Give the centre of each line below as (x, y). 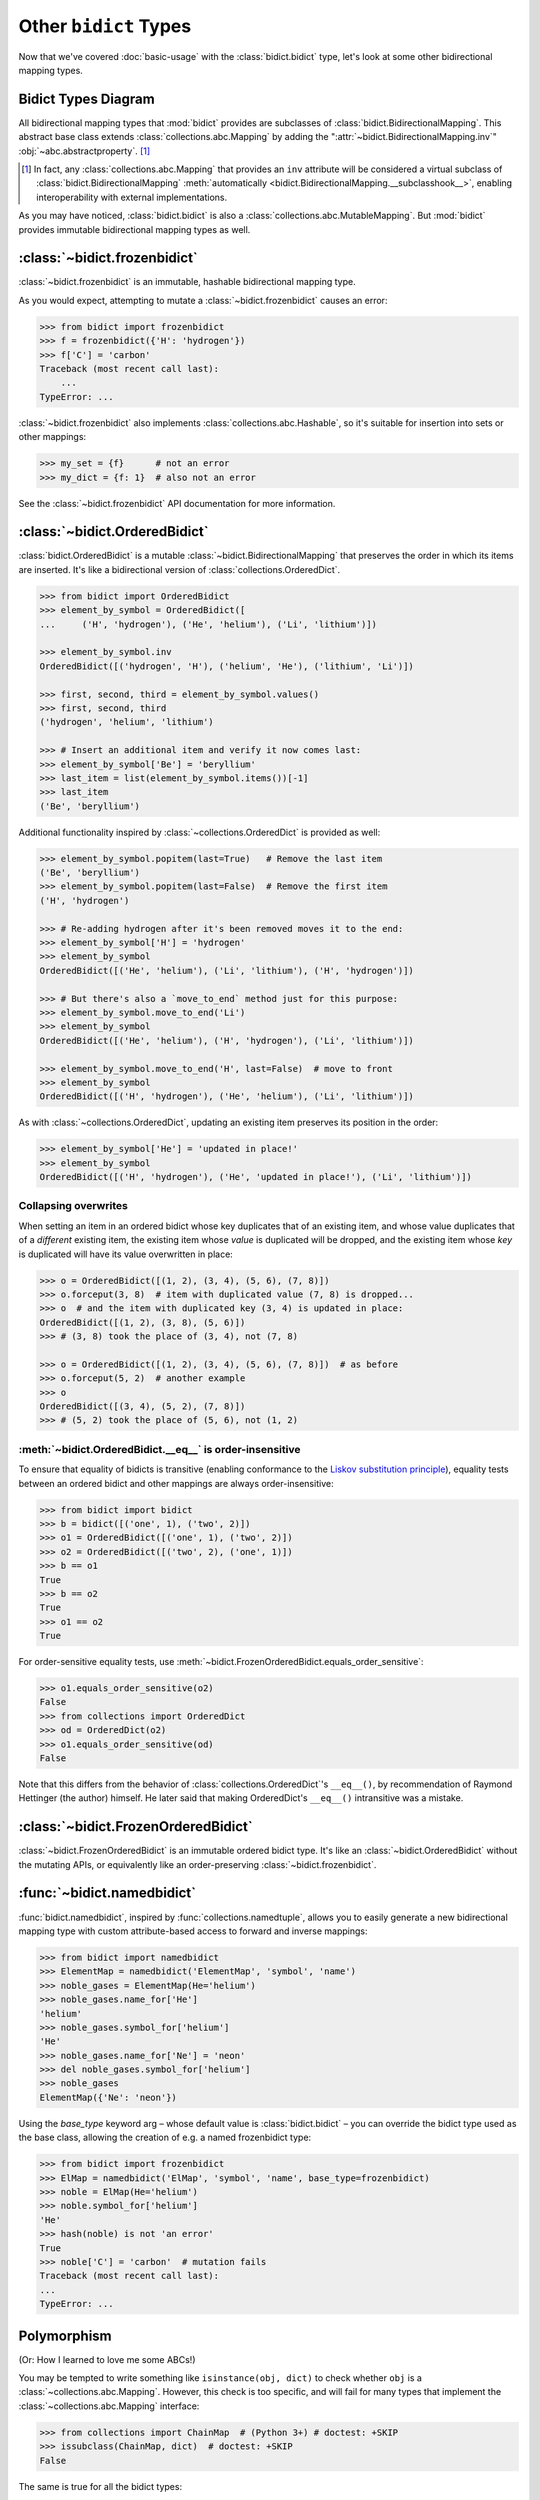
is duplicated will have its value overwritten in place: (126, 1254)
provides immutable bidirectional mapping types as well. (134, 229)
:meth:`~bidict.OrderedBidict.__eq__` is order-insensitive (159, 1449)
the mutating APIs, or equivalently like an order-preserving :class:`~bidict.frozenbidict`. (197, 1864)
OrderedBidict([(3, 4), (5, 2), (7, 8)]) (142, 1406)
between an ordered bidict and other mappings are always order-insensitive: (176, 1483)
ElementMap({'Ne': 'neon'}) (108, 2097)
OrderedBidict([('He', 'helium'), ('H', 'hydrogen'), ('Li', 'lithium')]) (227, 1040)
